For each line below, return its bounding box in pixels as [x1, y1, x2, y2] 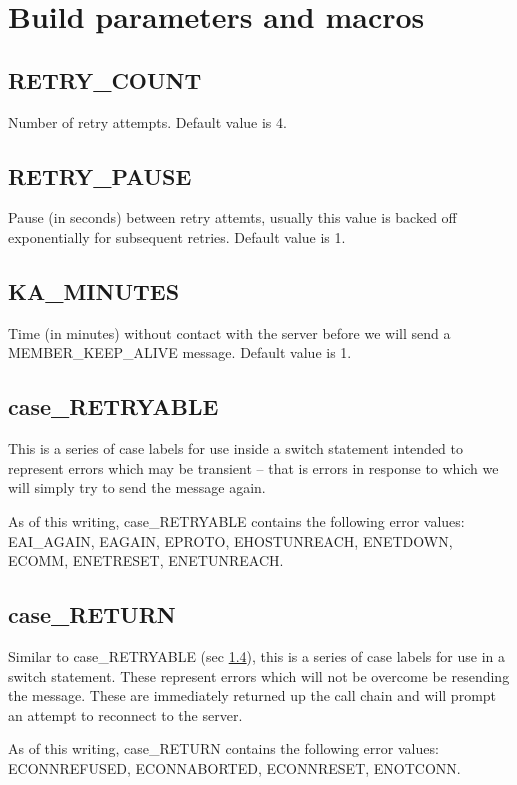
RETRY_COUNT [8, 64, 202, 95]
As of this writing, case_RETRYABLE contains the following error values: [8, 510, 465, 531]
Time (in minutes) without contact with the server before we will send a [8, 322, 451, 343]
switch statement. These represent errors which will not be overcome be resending [8, 665, 510, 686]
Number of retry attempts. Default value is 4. [8, 111, 287, 132]
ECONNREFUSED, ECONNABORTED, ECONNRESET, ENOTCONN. [8, 757, 461, 778]
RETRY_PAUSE [8, 160, 192, 191]
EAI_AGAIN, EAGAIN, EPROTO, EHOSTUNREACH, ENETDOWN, [8, 530, 453, 551]
